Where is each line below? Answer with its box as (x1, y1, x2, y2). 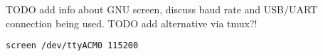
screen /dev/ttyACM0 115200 (6, 41, 139, 51)
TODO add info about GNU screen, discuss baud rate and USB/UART (6, 2, 318, 16)
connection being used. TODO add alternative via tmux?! (6, 15, 258, 30)
